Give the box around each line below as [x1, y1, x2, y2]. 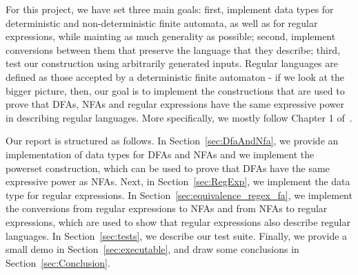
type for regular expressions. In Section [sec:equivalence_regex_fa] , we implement [6, 187, 352, 202]
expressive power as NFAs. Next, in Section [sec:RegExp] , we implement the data [6, 174, 350, 189]
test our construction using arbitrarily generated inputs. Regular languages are [6, 56, 338, 70]
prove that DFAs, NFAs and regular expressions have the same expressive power [6, 97, 344, 111]
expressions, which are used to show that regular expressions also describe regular [6, 214, 350, 229]
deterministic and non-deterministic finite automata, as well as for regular [6, 15, 318, 30]
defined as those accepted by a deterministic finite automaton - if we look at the [6, 69, 345, 84]
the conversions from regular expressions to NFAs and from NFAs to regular [6, 201, 328, 216]
